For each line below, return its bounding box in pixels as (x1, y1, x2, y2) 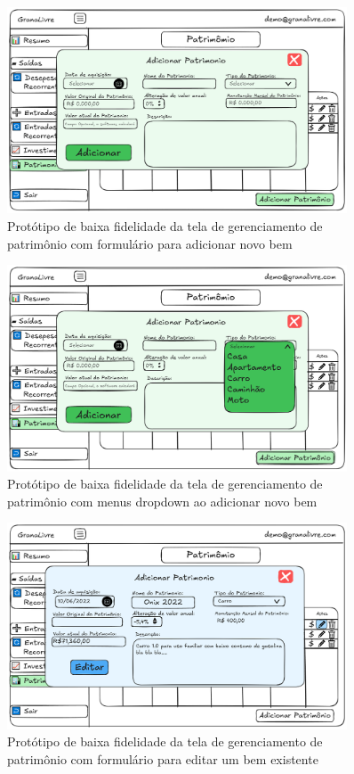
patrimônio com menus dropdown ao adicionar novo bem (7, 491, 318, 510)
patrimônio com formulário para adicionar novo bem (7, 234, 293, 252)
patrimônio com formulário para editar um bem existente (7, 749, 318, 768)
